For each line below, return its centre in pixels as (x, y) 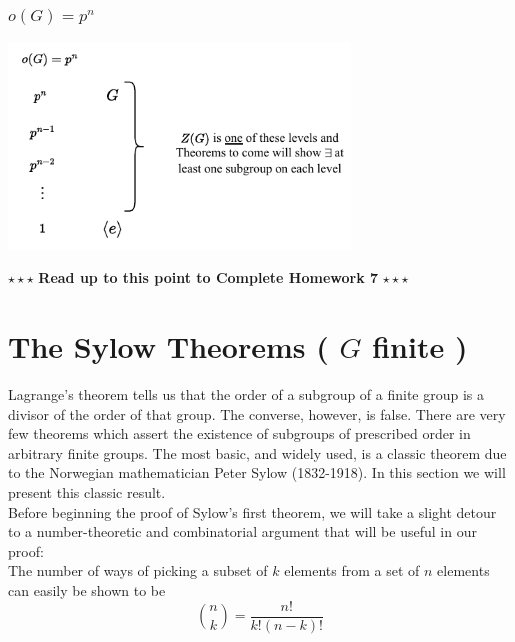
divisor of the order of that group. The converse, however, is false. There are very (257, 413)
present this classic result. (87, 492)
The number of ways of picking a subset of (138, 570)
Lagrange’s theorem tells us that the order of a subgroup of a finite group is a (246, 394)
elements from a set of (352, 570)
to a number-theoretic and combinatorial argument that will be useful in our (242, 531)
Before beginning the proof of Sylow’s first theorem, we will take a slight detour (252, 511)
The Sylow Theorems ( (168, 346)
